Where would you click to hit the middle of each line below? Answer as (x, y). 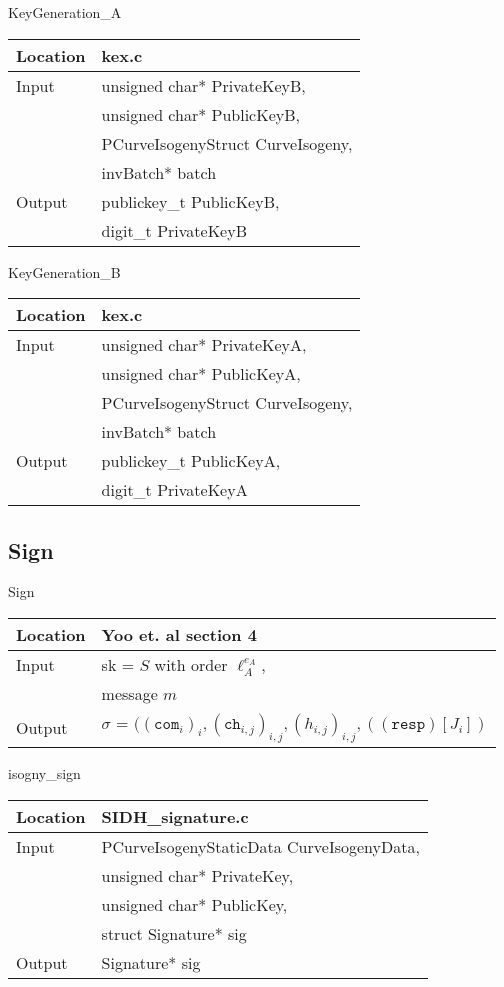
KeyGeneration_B (64, 271)
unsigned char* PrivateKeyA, (204, 345)
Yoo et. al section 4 (179, 634)
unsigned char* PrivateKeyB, (203, 85)
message (129, 694)
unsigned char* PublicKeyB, (200, 114)
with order (191, 664)
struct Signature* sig (174, 933)
